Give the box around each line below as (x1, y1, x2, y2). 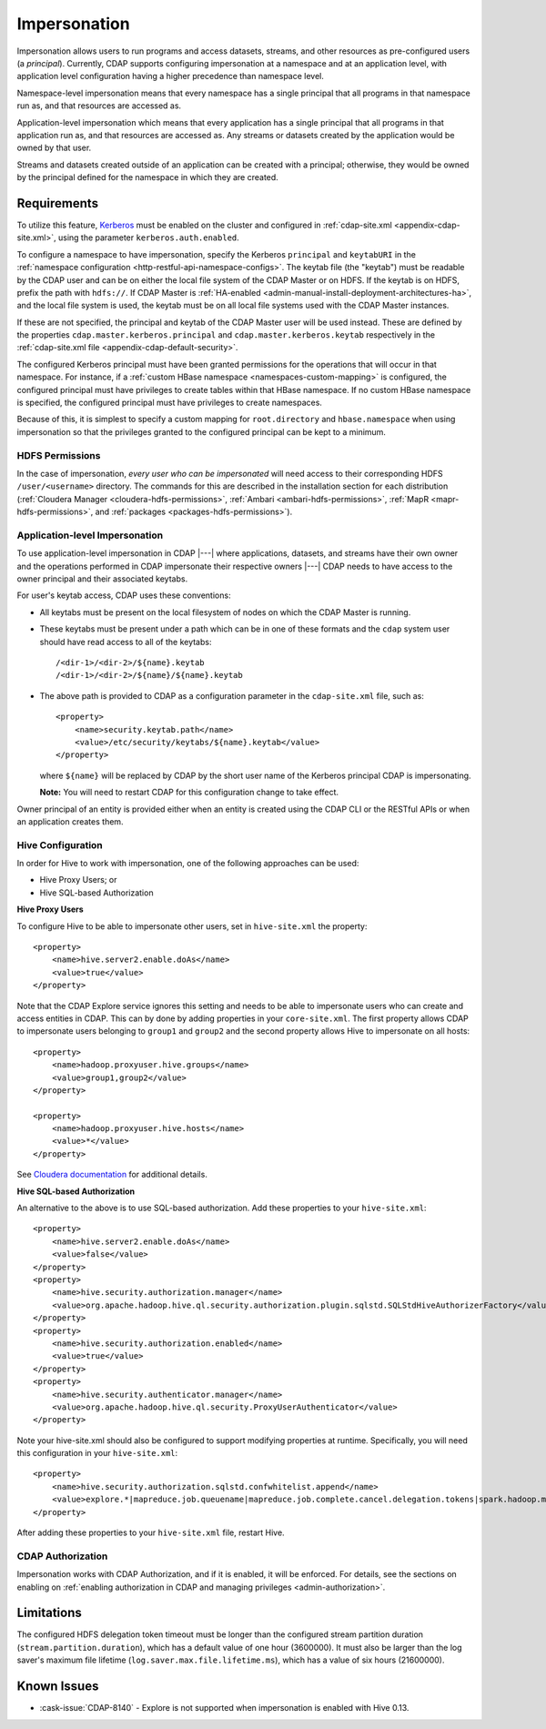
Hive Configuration (16, 838, 104, 851)
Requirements (16, 196, 99, 211)
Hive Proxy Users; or (39, 875, 117, 885)
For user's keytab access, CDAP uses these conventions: (16, 590, 231, 601)
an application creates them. (16, 815, 124, 827)
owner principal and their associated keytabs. (16, 573, 188, 584)
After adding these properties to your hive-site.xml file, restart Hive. (16, 1527, 286, 1538)
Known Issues (16, 1679, 99, 1694)
